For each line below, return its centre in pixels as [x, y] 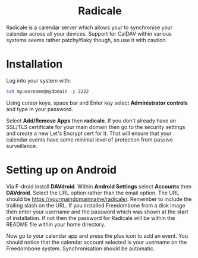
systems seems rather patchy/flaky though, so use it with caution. [87, 40]
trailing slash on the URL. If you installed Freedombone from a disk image [96, 205]
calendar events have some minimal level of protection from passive [90, 139]
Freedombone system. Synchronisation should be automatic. [81, 248]
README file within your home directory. [56, 224]
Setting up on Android [62, 170]
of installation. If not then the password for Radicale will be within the [91, 218]
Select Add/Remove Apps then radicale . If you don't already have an [91, 121]
